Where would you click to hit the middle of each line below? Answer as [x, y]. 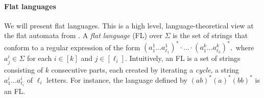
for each [39, 58]
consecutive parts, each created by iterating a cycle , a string [145, 69]
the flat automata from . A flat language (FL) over [83, 35]
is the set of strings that [210, 35]
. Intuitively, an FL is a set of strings [183, 58]
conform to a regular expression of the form [72, 47]
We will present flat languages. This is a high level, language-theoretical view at [129, 25]
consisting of [23, 69]
